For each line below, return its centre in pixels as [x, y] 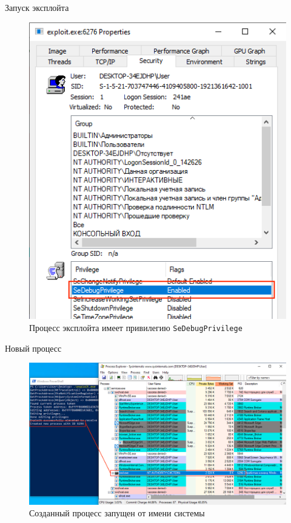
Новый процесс [33, 348]
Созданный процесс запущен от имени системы [117, 513]
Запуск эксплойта [37, 7]
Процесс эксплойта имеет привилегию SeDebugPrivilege [136, 327]
